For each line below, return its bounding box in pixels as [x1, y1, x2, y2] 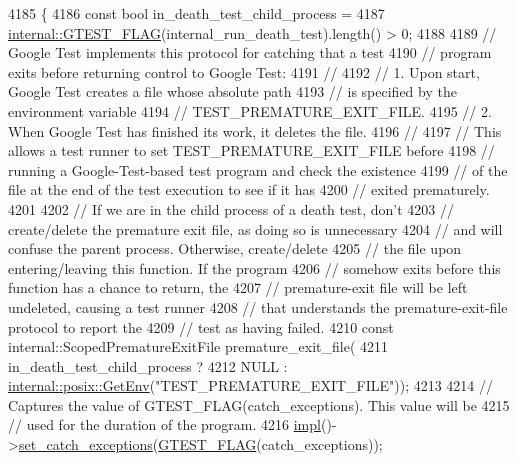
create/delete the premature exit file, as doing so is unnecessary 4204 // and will [8, 218, 503, 239]
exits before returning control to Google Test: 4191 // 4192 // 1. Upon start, [8, 61, 480, 82]
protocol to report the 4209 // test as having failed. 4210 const [8, 316, 394, 337]
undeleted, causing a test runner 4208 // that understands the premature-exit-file [8, 296, 508, 317]
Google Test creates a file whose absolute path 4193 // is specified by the [8, 81, 457, 102]
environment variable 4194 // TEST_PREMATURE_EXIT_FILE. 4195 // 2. [8, 100, 492, 121]
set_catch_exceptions [18, 434, 153, 455]
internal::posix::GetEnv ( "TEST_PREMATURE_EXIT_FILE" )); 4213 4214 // [8, 375, 494, 396]
